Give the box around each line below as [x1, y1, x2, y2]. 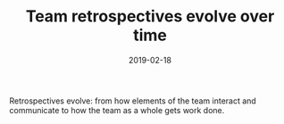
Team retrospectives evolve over [25, 6, 275, 27]
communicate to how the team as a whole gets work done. [9, 104, 225, 115]
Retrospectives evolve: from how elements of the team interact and [9, 95, 256, 106]
